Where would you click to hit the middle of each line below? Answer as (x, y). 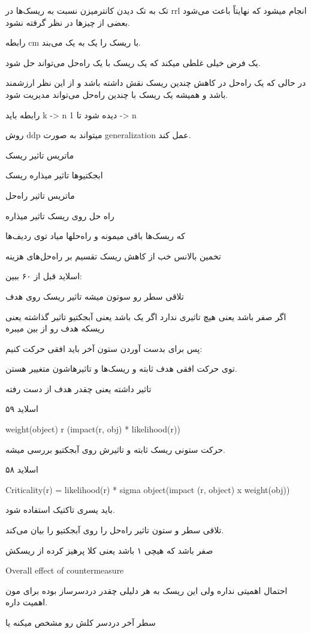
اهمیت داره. (27, 602)
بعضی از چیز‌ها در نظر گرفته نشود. (68, 22)
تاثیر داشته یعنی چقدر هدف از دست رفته (78, 388)
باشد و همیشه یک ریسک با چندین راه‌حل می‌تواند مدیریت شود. (117, 94)
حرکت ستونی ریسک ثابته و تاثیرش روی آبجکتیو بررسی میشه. (115, 449)
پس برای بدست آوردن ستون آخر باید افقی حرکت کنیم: (104, 348)
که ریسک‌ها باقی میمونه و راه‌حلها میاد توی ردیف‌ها (95, 236)
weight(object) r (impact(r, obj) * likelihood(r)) (93, 429)
